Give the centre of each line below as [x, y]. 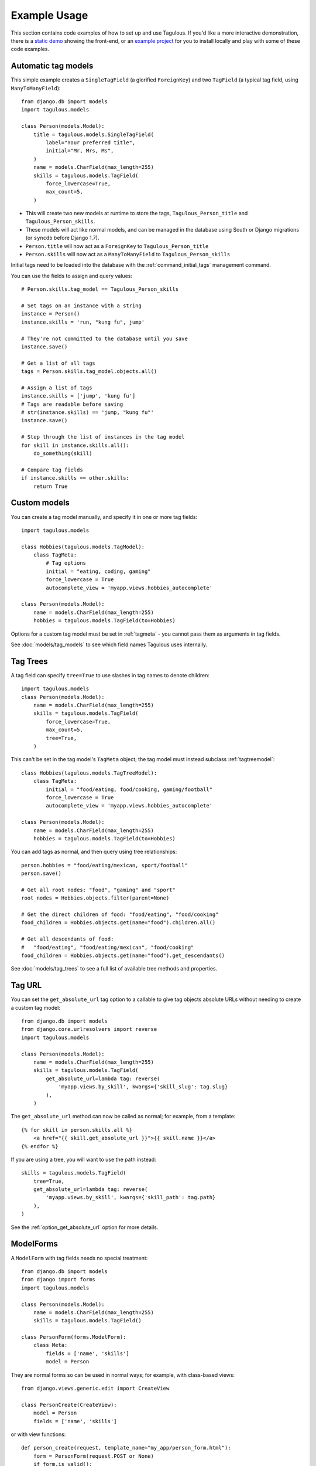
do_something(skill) [63, 454]
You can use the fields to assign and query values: [72, 276]
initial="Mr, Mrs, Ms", [80, 151]
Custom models [40, 503]
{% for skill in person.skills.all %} [77, 1130]
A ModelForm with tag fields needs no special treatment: [79, 1258]
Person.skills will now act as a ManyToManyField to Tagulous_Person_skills [128, 254]
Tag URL [26, 985]
